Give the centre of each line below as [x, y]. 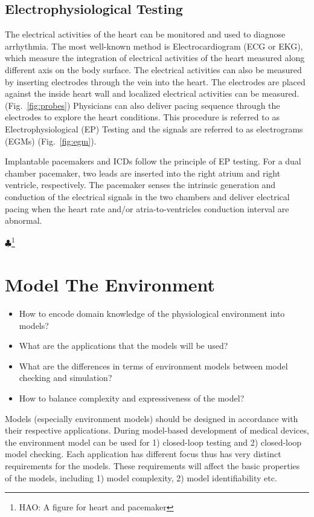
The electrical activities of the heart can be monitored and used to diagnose [145, 34]
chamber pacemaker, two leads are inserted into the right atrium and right [143, 173]
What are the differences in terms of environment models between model [153, 366]
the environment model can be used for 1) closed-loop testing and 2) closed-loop [153, 442]
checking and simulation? [66, 378]
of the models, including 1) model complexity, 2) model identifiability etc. [141, 477]
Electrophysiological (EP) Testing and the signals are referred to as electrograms [154, 128]
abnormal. [24, 220]
